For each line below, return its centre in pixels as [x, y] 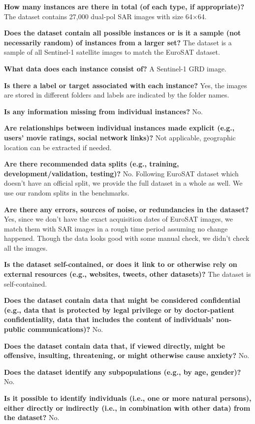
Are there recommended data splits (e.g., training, [92, 164]
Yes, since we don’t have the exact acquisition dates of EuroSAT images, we [118, 219]
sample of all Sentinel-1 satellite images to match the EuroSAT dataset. [112, 52]
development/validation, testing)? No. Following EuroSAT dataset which [121, 173]
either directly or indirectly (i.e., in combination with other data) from [127, 408]
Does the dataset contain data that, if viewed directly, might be [115, 345]
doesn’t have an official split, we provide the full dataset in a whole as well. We [123, 183]
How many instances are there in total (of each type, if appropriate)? [124, 6]
